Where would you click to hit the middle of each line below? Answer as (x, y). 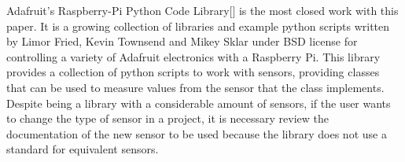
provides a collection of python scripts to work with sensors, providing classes (193, 72)
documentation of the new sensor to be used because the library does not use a (197, 133)
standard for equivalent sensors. (83, 149)
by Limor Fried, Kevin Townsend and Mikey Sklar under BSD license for (182, 41)
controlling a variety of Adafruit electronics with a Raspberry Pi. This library (193, 56)
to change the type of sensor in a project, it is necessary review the (168, 118)
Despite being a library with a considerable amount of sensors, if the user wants (199, 103)
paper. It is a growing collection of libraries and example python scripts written (198, 26)
